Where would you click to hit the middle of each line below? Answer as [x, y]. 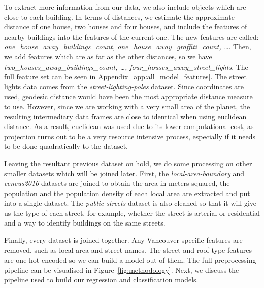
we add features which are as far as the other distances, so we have [108, 56]
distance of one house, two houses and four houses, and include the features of [126, 27]
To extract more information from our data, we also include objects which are [125, 7]
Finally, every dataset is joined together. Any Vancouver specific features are [123, 240]
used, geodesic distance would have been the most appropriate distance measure [128, 96]
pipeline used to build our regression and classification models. [101, 280]
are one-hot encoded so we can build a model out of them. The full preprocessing [130, 260]
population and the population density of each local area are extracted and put [127, 193]
